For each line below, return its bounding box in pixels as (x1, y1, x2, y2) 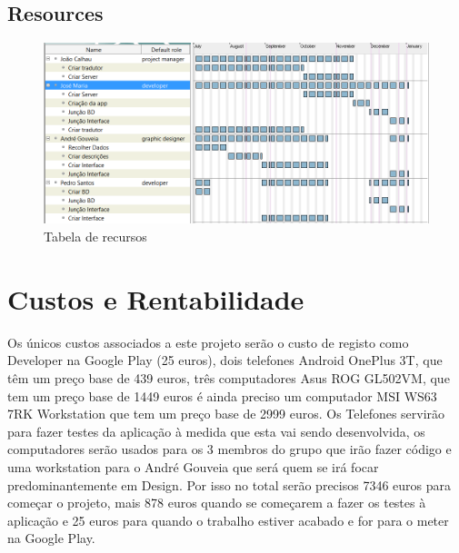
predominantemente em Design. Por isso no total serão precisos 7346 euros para (7, 475, 451, 494)
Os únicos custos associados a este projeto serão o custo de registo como (7, 332, 409, 351)
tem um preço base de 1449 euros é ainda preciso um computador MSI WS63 (7, 386, 437, 405)
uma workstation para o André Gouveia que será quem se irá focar (7, 457, 379, 476)
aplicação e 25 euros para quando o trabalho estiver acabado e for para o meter (7, 510, 449, 529)
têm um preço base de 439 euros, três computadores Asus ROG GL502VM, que (7, 368, 450, 387)
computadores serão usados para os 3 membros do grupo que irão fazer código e (7, 439, 452, 459)
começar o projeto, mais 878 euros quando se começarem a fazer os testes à (7, 493, 426, 512)
